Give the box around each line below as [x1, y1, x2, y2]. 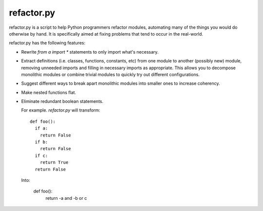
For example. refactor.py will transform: [21, 107, 100, 113]
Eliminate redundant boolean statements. [21, 98, 104, 104]
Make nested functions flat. [21, 89, 76, 95]
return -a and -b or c [45, 195, 87, 201]
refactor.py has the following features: [9, 40, 85, 46]
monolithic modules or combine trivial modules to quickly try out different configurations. [21, 71, 200, 77]
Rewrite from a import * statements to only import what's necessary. [21, 49, 159, 55]
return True [39, 160, 69, 165]
